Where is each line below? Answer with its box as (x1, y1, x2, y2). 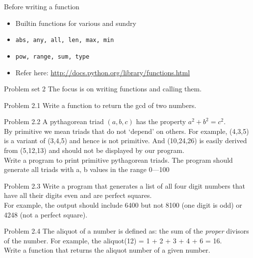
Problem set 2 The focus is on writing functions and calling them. (4, 84, 202, 94)
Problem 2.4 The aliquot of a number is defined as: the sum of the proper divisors (4, 226, 249, 236)
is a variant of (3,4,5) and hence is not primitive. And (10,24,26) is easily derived (4, 135, 247, 146)
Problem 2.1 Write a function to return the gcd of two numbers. (4, 100, 197, 110)
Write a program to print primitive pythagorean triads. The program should (4, 154, 233, 165)
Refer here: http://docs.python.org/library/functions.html (15, 67, 190, 77)
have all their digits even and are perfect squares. (4, 190, 152, 200)
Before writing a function (4, 1, 79, 11)
